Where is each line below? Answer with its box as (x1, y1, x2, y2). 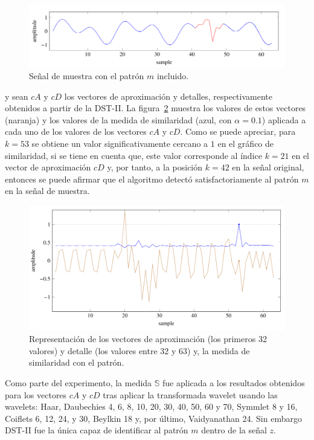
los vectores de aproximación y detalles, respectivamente (64, 89, 272, 102)
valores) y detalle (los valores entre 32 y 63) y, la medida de (29, 344, 250, 357)
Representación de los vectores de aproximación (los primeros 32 (29, 332, 267, 345)
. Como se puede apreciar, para (180, 125, 296, 138)
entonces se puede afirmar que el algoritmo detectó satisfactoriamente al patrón (5, 172, 299, 185)
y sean (5, 89, 28, 102)
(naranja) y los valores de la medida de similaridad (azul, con (5, 113, 232, 126)
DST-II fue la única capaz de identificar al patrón (5, 424, 188, 436)
